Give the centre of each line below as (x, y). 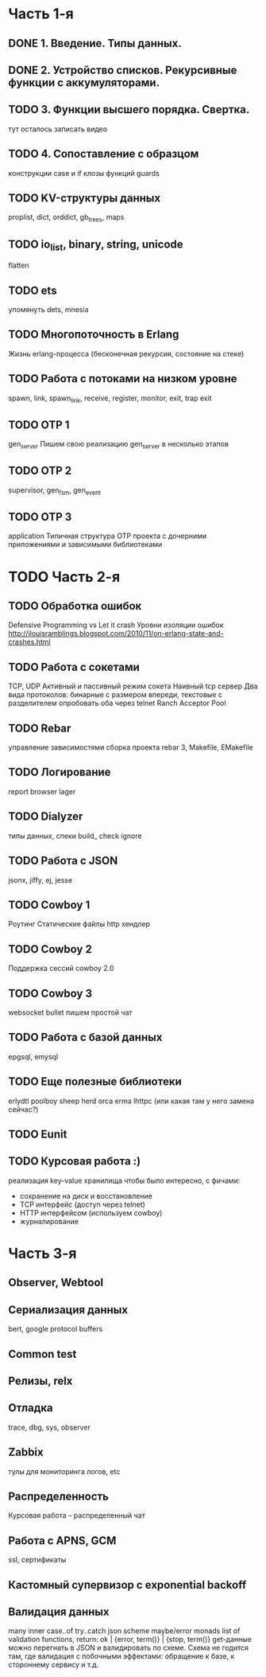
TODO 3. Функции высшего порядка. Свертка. (129, 109)
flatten (19, 265)
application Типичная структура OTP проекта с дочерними (108, 536)
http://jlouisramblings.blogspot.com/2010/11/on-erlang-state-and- (116, 634)
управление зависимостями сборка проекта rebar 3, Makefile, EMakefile (131, 747)
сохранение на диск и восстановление (86, 1195)
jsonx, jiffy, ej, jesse (40, 879)
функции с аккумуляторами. (84, 82)
